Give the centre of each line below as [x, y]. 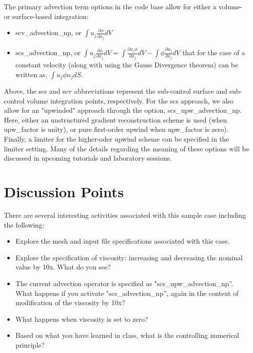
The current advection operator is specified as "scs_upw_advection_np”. [124, 283]
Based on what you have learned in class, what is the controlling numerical [127, 335]
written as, [31, 74]
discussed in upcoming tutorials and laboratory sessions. [88, 158]
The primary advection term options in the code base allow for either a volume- [123, 6]
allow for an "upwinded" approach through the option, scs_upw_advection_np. [123, 110]
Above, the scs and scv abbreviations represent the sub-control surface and [116, 91]
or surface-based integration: [46, 16]
